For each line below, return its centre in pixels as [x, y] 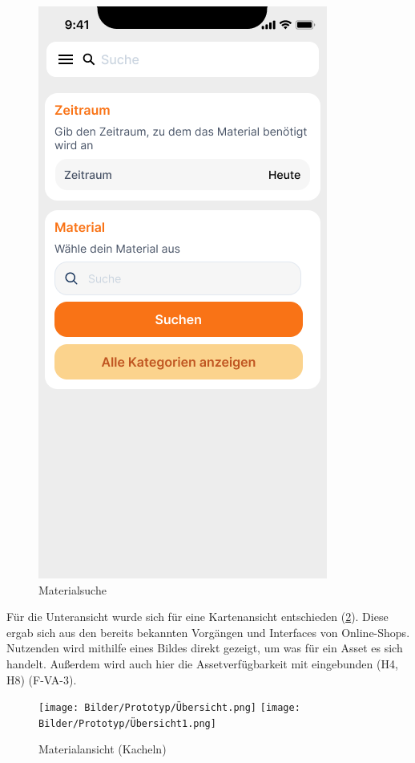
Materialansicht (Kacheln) [103, 749]
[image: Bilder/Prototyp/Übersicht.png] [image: [169, 708]
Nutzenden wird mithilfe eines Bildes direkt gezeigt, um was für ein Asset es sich [205, 648]
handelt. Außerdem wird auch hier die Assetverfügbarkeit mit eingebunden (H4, [202, 663]
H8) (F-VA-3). [42, 679]
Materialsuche [73, 589]
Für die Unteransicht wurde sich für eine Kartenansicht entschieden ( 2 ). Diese [197, 617]
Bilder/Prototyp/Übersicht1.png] [127, 723]
